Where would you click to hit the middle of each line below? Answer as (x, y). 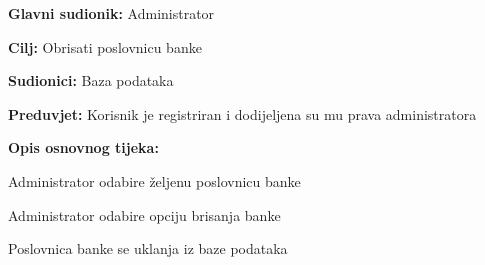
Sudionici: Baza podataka (91, 80)
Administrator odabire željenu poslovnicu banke (154, 180)
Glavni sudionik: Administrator (111, 13)
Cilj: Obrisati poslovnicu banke (105, 46)
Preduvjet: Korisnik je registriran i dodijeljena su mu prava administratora (242, 113)
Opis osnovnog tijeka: (83, 147)
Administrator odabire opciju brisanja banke (144, 214)
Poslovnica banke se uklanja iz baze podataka (148, 248)
